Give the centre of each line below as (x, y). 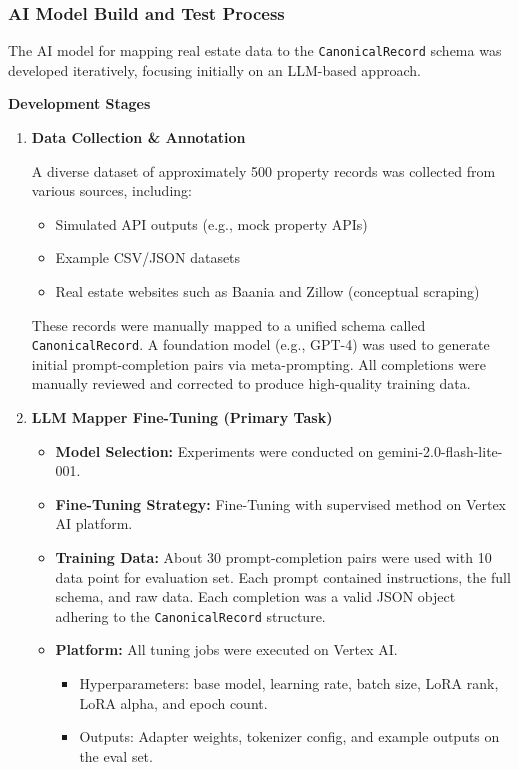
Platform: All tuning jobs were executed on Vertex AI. (226, 649)
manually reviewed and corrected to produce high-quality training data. (251, 383)
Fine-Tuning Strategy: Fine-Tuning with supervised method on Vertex (281, 503)
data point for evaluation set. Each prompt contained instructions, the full (283, 576)
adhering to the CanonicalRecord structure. (190, 615)
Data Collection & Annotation (138, 137)
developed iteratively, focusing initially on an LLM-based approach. (214, 69)
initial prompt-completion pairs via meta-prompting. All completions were (258, 363)
